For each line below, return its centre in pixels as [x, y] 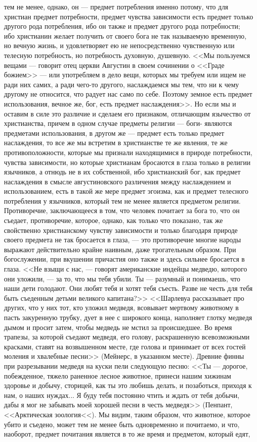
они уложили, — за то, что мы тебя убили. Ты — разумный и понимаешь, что [122, 278]
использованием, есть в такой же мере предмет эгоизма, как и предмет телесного [126, 191]
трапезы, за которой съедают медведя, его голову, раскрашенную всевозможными [127, 337]
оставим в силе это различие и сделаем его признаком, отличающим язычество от [128, 113]
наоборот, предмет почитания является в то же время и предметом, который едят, [127, 434]
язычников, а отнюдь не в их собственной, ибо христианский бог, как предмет [122, 172]
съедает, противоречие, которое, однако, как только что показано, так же [113, 220]
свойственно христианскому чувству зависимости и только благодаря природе [121, 230]
